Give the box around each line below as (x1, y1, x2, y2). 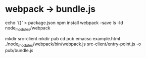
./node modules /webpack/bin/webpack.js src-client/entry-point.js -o (5, 41, 141, 48)
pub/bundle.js (5, 47, 34, 53)
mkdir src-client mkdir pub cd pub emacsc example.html (5, 35, 120, 41)
